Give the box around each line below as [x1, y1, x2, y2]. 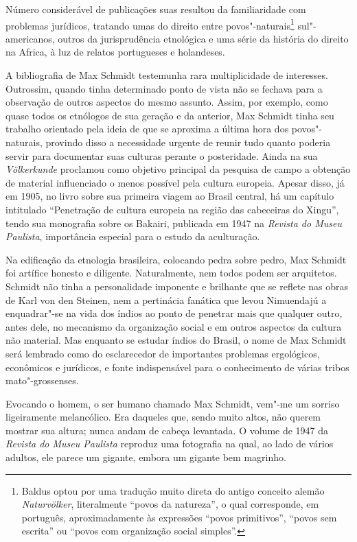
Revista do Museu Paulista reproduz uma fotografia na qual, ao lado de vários [5, 436, 334, 451]
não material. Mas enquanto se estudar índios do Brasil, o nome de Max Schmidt [5, 333, 347, 347]
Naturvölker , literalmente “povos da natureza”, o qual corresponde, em [21, 497, 319, 511]
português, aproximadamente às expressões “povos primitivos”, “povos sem [21, 510, 337, 524]
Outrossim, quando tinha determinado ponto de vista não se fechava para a [5, 81, 323, 95]
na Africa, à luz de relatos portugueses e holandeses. [5, 45, 225, 59]
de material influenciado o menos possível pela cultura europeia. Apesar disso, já [5, 175, 345, 189]
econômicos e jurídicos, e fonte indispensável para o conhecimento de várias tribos [5, 360, 349, 374]
